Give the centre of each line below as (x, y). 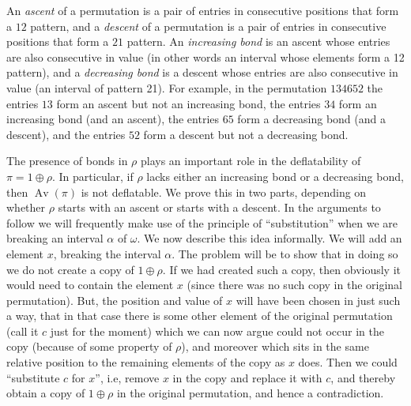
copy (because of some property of (89, 346)
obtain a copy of (46, 393)
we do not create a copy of (70, 269)
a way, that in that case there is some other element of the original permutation (200, 316)
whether (26, 207)
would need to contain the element (90, 285)
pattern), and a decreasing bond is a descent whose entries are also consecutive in (202, 72)
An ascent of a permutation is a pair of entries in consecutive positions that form (203, 10)
